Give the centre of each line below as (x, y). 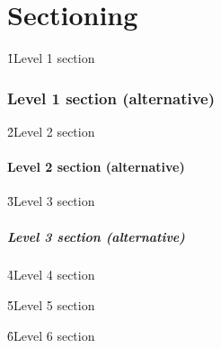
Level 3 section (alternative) (96, 236)
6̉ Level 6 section (51, 335)
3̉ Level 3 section (51, 201)
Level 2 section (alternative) (96, 167)
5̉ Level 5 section (51, 305)
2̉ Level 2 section (51, 131)
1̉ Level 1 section (51, 58)
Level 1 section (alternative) (111, 98)
